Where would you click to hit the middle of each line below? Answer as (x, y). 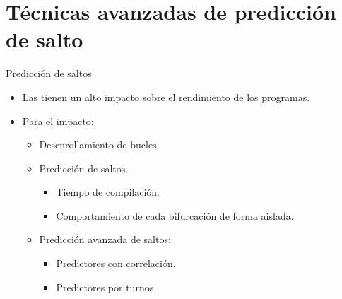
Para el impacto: (58, 121)
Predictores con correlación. (116, 263)
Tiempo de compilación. (108, 192)
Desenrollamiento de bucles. (99, 145)
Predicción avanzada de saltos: (105, 239)
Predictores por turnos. (106, 287)
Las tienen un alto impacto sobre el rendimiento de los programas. (166, 96)
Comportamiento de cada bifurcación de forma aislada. (175, 215)
